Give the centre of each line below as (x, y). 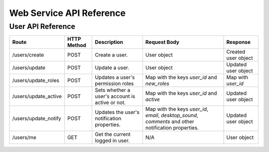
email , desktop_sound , (172, 116)
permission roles (114, 84)
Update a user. (112, 68)
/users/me (24, 138)
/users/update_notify (37, 119)
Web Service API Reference (67, 13)
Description (109, 42)
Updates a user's (115, 77)
